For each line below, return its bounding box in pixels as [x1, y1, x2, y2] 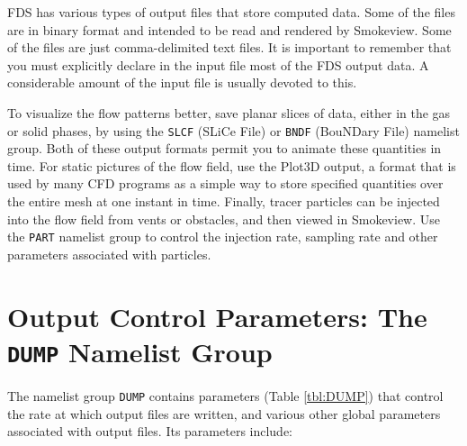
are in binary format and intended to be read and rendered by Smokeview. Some [7, 20, 452, 39]
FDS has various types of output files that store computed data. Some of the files [7, 3, 455, 21]
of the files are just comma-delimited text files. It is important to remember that [7, 38, 452, 57]
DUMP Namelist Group [7, 332, 273, 369]
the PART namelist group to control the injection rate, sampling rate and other [7, 227, 438, 246]
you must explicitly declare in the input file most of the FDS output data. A [7, 55, 429, 74]
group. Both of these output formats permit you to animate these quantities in [7, 139, 442, 158]
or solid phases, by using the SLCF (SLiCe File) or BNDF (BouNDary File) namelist [7, 121, 460, 140]
